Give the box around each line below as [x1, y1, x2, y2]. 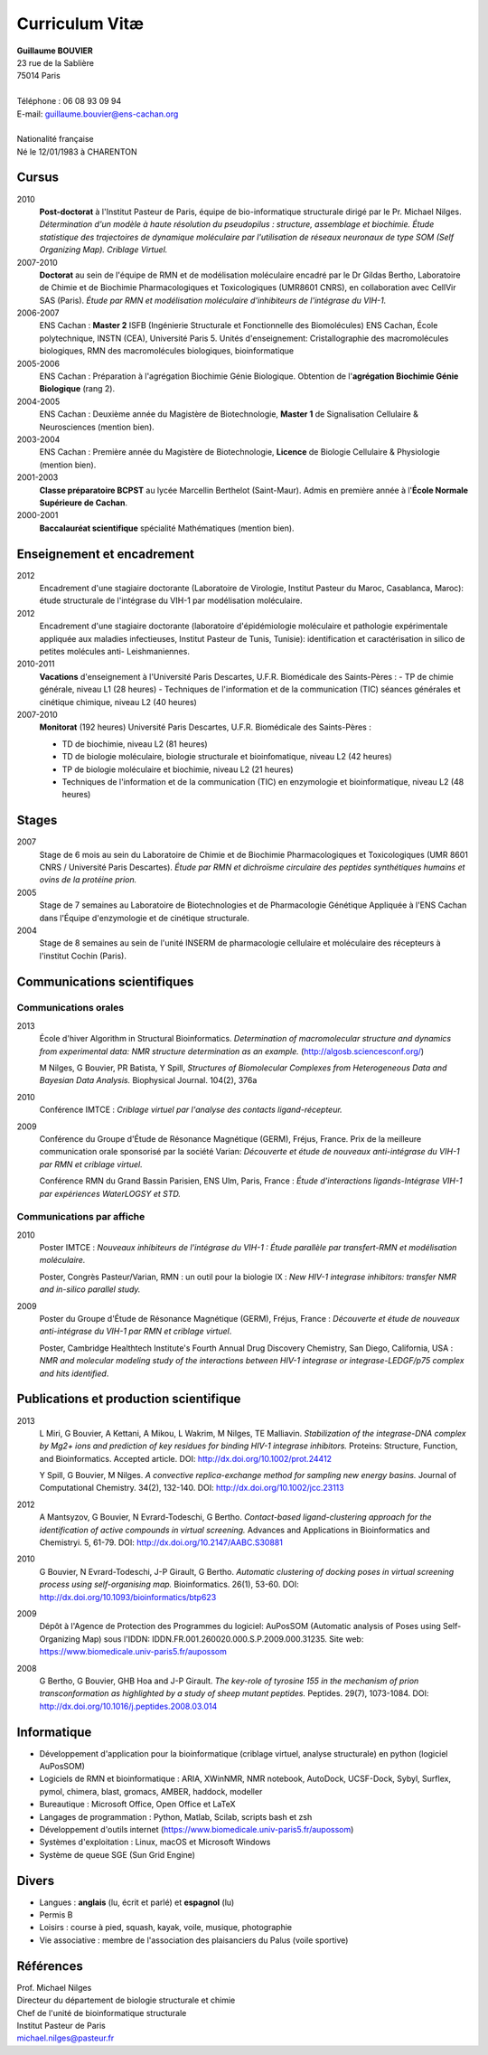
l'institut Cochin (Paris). [39, 950, 127, 961]
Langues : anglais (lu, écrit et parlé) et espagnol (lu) [39, 1897, 235, 1908]
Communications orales [16, 1002, 125, 1014]
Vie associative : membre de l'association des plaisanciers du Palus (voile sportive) [39, 1935, 349, 1946]
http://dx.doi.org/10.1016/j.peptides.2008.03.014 [39, 1701, 218, 1711]
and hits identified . [39, 1368, 109, 1379]
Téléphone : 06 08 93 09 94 [16, 96, 122, 107]
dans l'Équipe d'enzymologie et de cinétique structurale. [39, 912, 250, 923]
